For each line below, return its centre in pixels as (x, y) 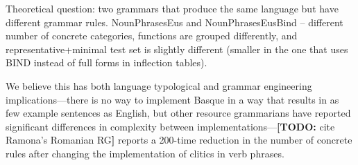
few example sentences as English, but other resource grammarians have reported (178, 113)
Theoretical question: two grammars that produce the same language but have (172, 8)
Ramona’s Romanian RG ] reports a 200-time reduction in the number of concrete (179, 140)
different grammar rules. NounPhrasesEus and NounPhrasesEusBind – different (174, 22)
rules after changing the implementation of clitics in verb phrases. (145, 153)
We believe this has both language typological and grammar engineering (159, 85)
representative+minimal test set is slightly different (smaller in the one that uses (177, 49)
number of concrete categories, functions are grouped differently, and (152, 36)
